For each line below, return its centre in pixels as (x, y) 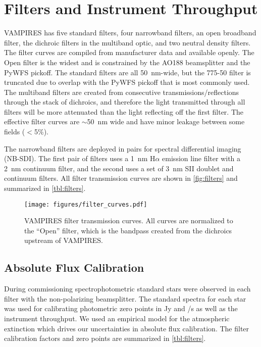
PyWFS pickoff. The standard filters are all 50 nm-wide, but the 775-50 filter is (127, 72)
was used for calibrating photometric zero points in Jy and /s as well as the (121, 308)
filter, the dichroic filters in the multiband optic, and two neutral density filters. (127, 42)
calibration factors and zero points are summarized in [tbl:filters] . (105, 338)
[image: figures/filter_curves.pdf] (86, 204)
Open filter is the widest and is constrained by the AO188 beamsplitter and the (127, 62)
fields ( (15, 132)
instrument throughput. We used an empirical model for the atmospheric (117, 318)
